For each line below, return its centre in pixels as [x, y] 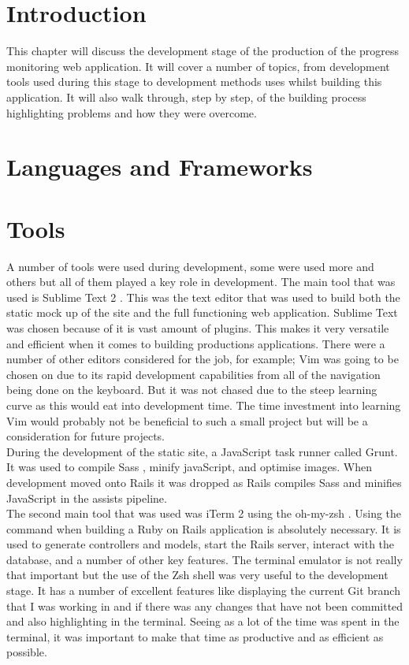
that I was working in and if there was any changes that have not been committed [205, 606]
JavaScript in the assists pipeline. [87, 498]
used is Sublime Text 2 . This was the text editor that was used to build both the [203, 297]
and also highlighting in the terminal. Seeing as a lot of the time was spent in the [203, 621]
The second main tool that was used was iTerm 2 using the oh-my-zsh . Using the [204, 513]
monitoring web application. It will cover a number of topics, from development [198, 66]
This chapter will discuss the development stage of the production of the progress [203, 51]
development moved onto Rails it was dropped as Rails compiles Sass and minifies [204, 482]
